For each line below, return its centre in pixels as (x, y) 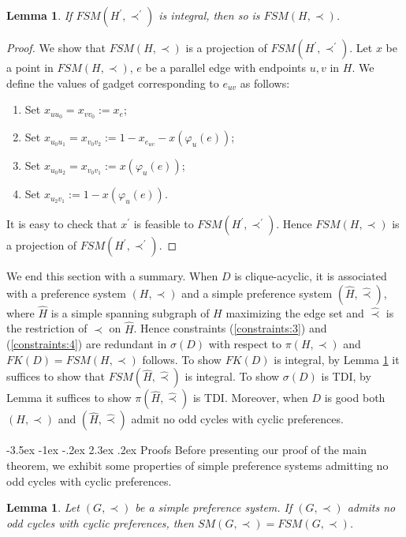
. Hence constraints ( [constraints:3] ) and (230, 328)
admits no (371, 507)
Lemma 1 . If (39, 15)
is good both (355, 398)
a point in (30, 67)
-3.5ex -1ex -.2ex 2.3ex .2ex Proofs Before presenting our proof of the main (186, 450)
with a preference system (66, 293)
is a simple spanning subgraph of (130, 312)
